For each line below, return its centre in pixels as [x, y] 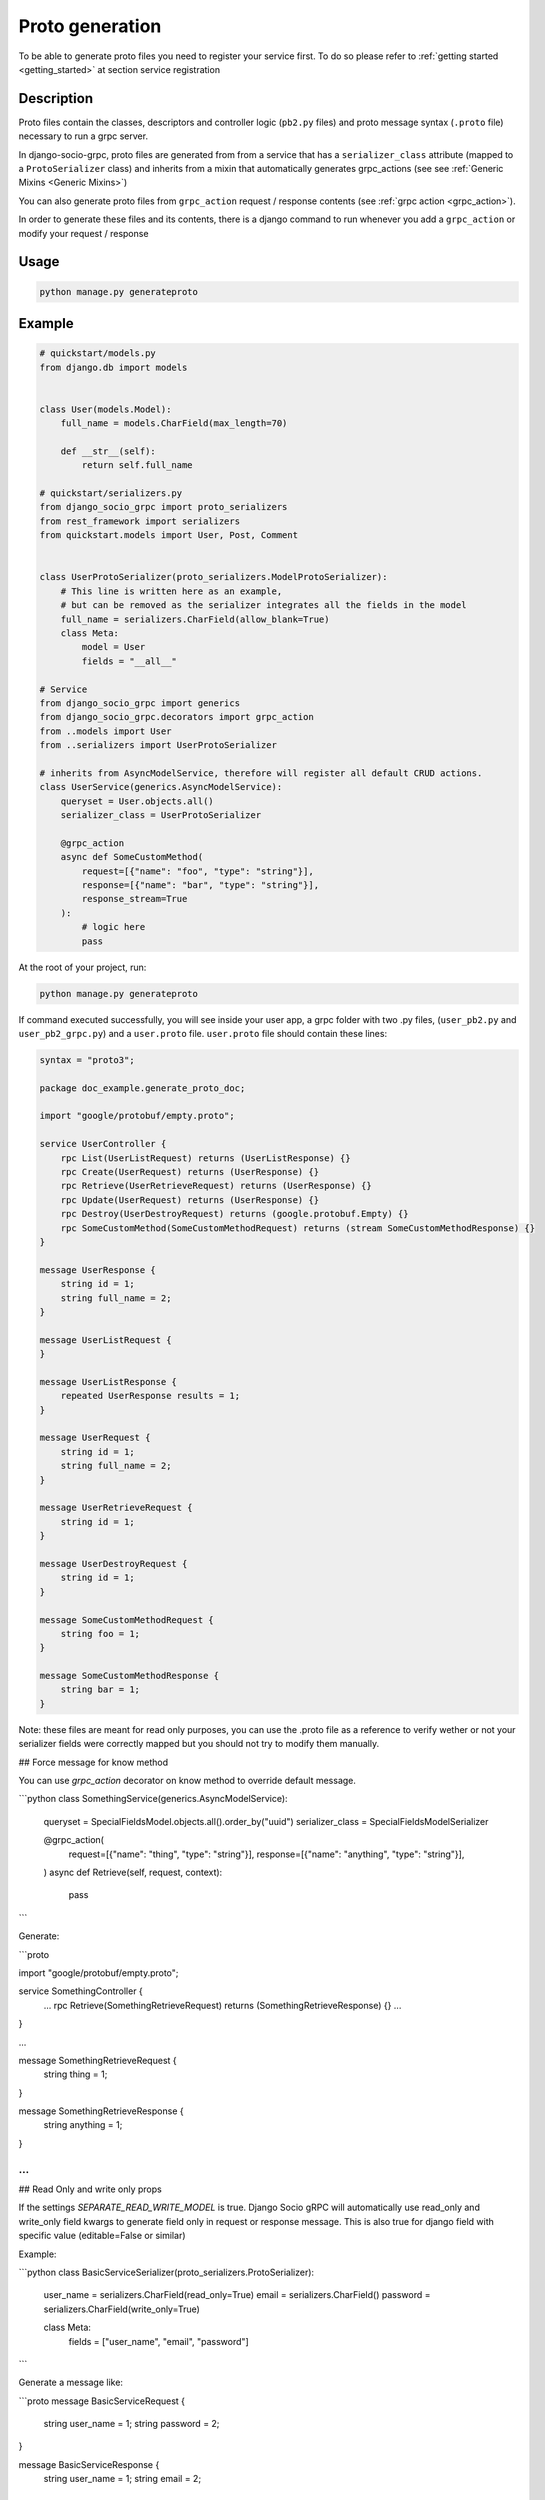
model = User [113, 647]
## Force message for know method [93, 1762]
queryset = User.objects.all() [137, 801]
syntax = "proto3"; [87, 1059]
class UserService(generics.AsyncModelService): [161, 787]
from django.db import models [113, 367]
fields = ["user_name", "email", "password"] [158, 2341]
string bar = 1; [100, 1689]
